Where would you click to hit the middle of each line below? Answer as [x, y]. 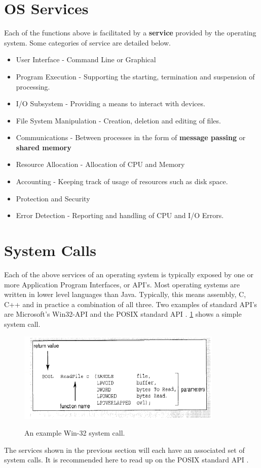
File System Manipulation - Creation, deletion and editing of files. [118, 120]
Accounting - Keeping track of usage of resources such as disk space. [122, 181]
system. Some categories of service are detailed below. [87, 42]
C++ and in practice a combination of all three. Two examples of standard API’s [131, 304]
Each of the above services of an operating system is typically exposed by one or [129, 274]
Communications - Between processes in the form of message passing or [131, 137]
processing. [33, 86]
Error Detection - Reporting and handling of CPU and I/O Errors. [120, 215]
